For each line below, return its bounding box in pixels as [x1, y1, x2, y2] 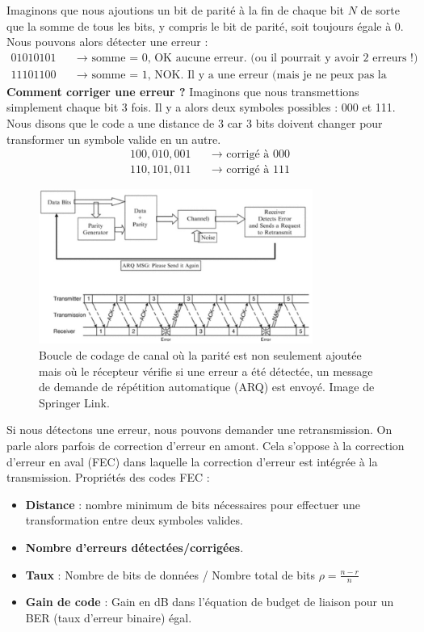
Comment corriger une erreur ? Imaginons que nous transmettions [6, 82, 359, 99]
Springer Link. [39, 394, 110, 411]
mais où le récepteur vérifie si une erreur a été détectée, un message [39, 362, 373, 379]
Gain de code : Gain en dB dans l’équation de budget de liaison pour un [25, 593, 394, 610]
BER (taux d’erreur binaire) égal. [25, 609, 192, 626]
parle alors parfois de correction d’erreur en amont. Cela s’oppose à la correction [6, 437, 405, 454]
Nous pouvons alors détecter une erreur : [6, 33, 208, 50]
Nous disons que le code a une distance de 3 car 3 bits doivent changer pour [6, 115, 383, 132]
